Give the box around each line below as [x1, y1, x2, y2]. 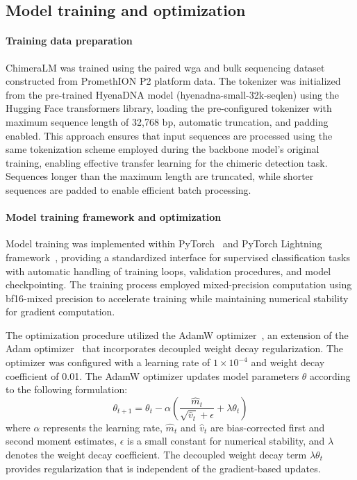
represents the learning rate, [43, 420, 163, 434]
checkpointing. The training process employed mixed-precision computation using [6, 277, 352, 292]
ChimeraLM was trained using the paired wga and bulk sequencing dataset [6, 60, 325, 74]
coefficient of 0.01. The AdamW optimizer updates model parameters [6, 368, 299, 383]
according [310, 368, 351, 383]
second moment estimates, [6, 433, 117, 448]
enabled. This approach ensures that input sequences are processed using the [6, 128, 333, 142]
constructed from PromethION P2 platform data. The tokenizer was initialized [6, 74, 341, 88]
